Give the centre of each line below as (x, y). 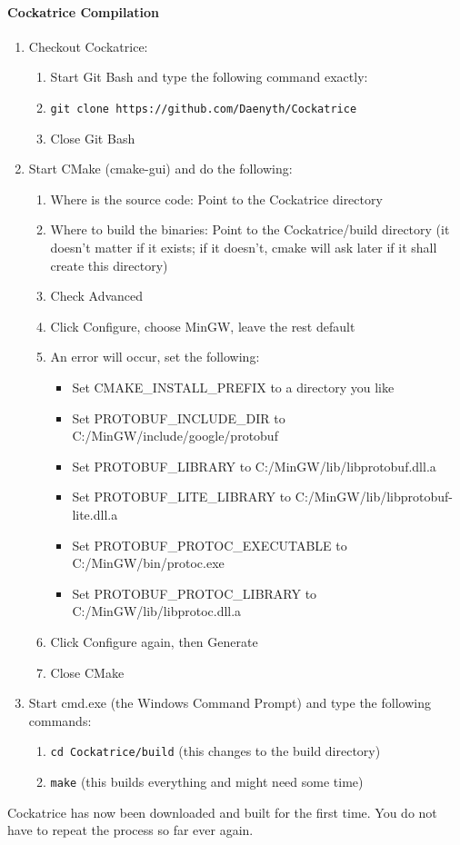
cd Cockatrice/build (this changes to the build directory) (215, 751)
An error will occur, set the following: (155, 357)
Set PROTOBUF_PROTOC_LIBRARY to (195, 593)
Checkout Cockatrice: (88, 46)
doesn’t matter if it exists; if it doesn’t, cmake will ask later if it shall (244, 248)
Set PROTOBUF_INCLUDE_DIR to (179, 418)
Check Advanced (97, 296)
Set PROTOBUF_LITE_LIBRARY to (182, 497)
